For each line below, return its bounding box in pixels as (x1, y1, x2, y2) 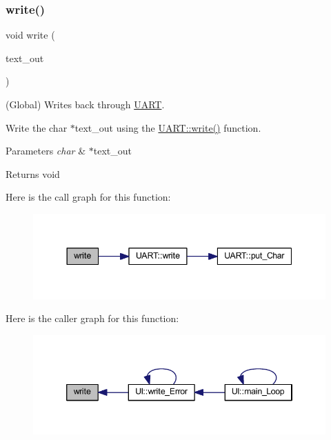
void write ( (6, 28, 55, 42)
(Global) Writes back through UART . (6, 97, 165, 111)
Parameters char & (6, 143, 86, 158)
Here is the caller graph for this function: (6, 311, 179, 326)
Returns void (6, 166, 60, 181)
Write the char (6, 120, 68, 134)
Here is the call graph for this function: (6, 190, 171, 204)
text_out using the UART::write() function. (74, 120, 261, 134)
